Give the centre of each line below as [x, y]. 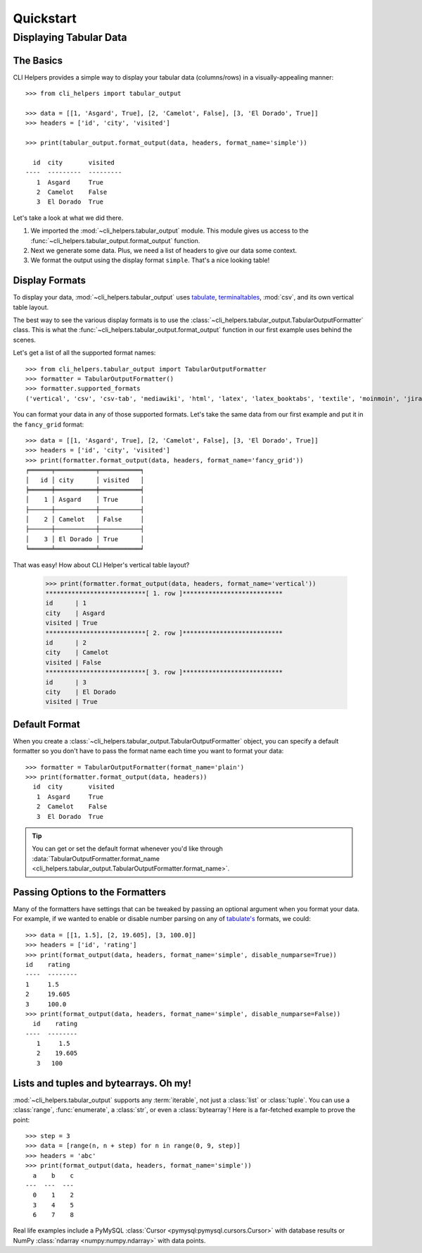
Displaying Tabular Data [70, 37]
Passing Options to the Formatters [90, 892]
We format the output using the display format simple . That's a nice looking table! [150, 260]
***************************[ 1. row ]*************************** [164, 593]
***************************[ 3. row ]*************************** [164, 672]
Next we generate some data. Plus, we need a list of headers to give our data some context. [164, 250]
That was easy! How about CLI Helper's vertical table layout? [101, 564]
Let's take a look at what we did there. [68, 218]
